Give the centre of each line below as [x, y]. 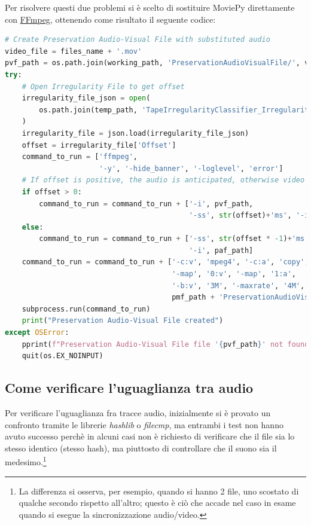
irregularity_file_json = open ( [86, 98]
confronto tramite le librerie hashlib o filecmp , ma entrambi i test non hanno [144, 424]
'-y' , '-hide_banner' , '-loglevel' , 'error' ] [191, 168]
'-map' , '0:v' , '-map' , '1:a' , [234, 274]
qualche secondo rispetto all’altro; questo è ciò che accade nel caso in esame [157, 503]
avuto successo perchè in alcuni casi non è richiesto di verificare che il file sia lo [150, 436]
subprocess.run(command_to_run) [86, 309]
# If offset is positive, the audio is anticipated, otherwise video [163, 180]
